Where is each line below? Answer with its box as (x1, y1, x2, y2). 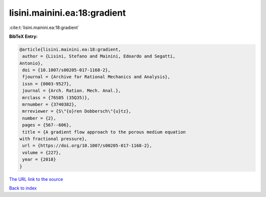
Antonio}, (19, 60, 43, 66)
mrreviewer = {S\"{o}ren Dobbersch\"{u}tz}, (22, 109, 132, 114)
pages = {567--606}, (22, 122, 72, 128)
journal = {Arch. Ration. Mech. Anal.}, (22, 88, 121, 93)
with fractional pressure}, (19, 136, 87, 141)
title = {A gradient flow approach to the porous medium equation (22, 129, 186, 135)
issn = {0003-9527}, (22, 81, 72, 86)
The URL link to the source (9, 176, 64, 182)
